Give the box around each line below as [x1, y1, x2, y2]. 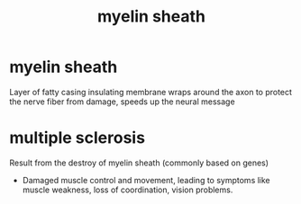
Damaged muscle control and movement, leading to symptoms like [22, 174, 270, 185]
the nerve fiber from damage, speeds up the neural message [9, 96, 236, 107]
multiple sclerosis [9, 128, 146, 148]
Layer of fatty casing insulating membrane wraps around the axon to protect [9, 86, 293, 97]
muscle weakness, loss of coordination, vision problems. [22, 184, 233, 195]
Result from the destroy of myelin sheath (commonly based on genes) [9, 157, 269, 168]
